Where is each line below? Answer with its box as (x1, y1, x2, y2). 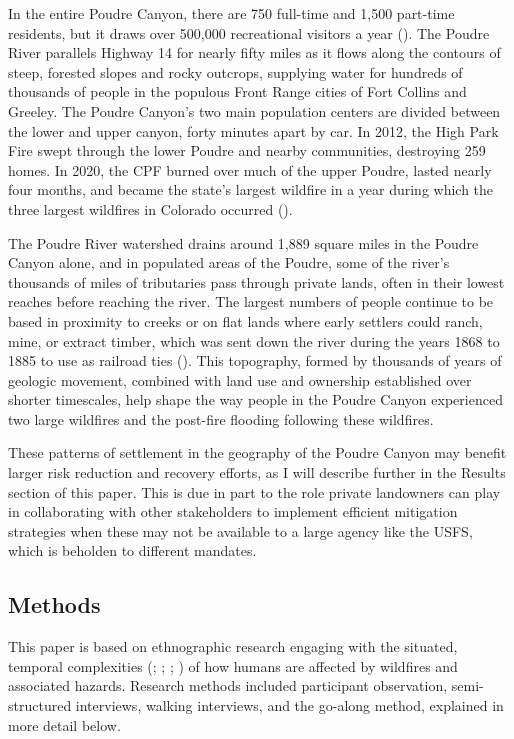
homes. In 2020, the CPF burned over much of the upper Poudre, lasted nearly (8, 159, 492, 180)
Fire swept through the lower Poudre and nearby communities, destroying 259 (8, 140, 486, 161)
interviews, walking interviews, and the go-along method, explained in (75, 695, 504, 716)
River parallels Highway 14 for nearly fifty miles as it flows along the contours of (8, 42, 501, 63)
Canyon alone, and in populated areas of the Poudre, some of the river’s (8, 252, 450, 273)
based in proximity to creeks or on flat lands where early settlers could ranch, (8, 310, 483, 331)
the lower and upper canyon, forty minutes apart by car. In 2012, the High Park (8, 120, 499, 141)
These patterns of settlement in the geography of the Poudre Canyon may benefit (8, 442, 507, 463)
